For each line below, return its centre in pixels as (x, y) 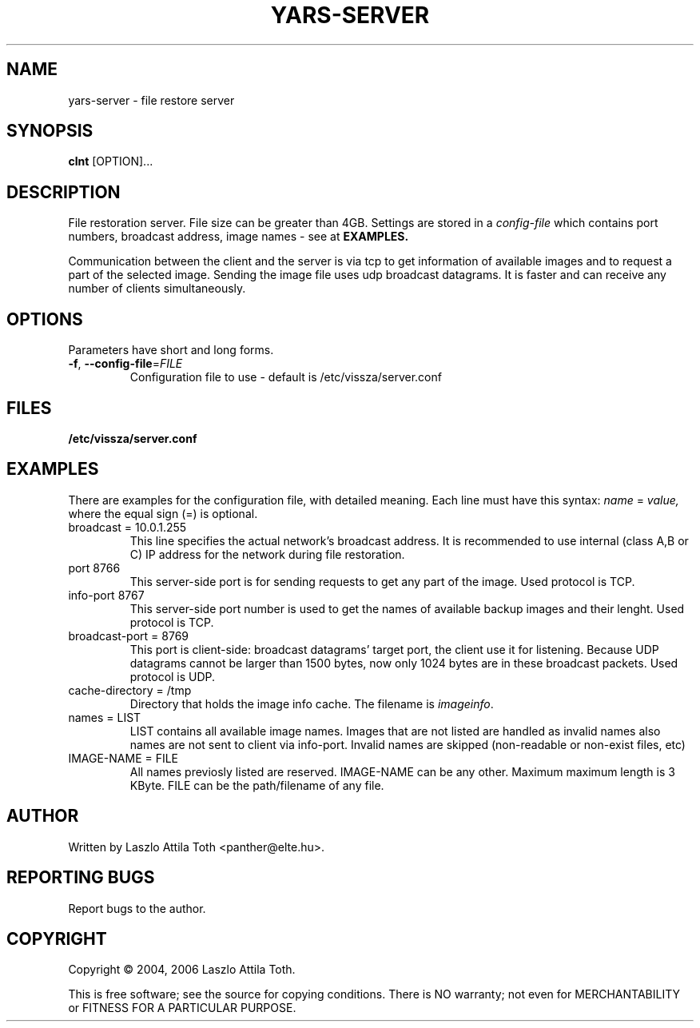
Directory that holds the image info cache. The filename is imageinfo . (312, 703)
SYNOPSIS (50, 131)
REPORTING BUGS (81, 878)
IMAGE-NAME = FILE (123, 758)
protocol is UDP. (173, 676)
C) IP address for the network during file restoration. (267, 554)
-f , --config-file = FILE (125, 364)
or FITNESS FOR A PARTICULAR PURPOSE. (182, 1008)
